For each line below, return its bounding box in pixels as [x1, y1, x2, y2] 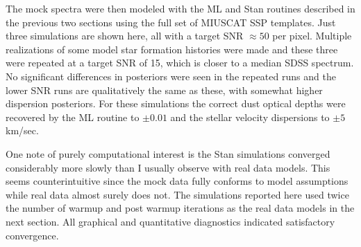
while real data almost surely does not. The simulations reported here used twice [6, 187, 349, 201]
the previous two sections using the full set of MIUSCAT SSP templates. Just [6, 15, 336, 29]
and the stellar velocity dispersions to [170, 109, 330, 124]
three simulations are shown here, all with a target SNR [6, 28, 244, 43]
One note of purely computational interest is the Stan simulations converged [6, 146, 330, 161]
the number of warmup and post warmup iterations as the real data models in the [6, 201, 355, 215]
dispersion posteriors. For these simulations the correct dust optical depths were [6, 96, 346, 111]
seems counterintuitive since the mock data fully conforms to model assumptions [6, 174, 349, 188]
